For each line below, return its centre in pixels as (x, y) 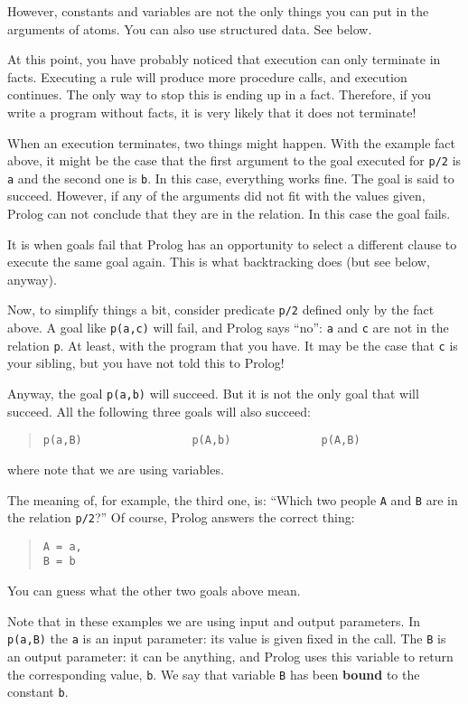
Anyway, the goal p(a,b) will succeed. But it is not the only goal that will (213, 393)
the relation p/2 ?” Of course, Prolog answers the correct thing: (181, 517)
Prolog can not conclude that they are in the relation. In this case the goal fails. (229, 214)
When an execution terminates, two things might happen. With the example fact (232, 142)
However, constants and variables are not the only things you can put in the (218, 11)
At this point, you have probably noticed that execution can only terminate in (224, 59)
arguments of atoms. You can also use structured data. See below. (190, 28)
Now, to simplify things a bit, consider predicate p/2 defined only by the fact (221, 310)
